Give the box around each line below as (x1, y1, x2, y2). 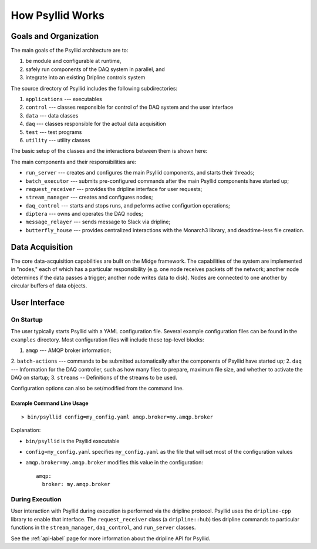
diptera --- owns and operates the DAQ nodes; (25, 210, 143, 217)
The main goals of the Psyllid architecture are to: (11, 47, 129, 54)
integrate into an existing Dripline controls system (25, 74, 146, 81)
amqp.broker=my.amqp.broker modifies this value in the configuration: (25, 459, 204, 466)
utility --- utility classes (25, 136, 90, 143)
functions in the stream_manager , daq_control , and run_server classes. (11, 524, 196, 531)
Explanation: (11, 427, 41, 434)
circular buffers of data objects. (11, 282, 87, 289)
